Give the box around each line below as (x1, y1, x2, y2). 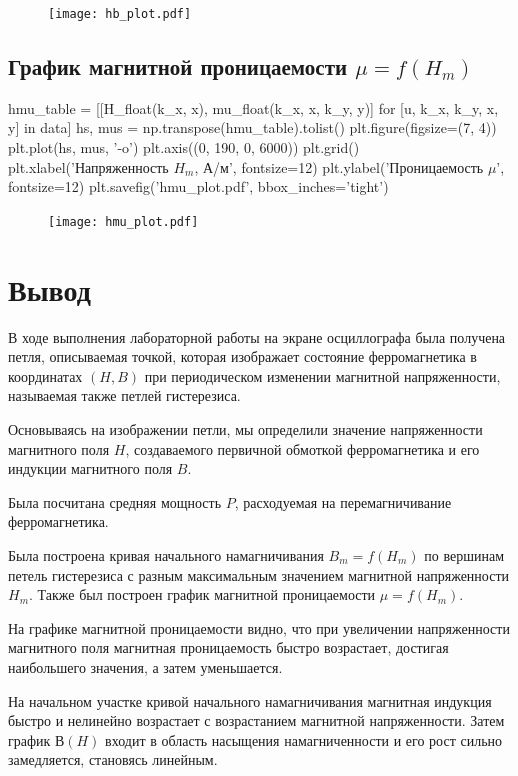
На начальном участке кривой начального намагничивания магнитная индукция (8, 690, 492, 711)
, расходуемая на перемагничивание (234, 491, 452, 512)
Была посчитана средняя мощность (8, 491, 222, 512)
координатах (8, 365, 83, 386)
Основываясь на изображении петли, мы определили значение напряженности (8, 418, 483, 439)
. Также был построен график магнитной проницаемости (29, 584, 376, 605)
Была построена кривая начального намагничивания (8, 544, 324, 565)
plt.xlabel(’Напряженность (8, 156, 169, 177)
